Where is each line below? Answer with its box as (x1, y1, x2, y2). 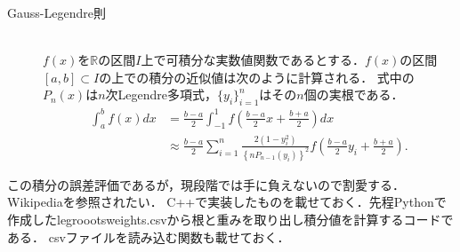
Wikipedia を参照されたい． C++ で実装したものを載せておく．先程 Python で (7, 193, 447, 211)
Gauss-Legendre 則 (7, 4, 106, 21)
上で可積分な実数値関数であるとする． (141, 51, 365, 69)
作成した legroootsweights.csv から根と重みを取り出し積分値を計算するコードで (7, 209, 454, 228)
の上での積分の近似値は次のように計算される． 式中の (99, 67, 415, 86)
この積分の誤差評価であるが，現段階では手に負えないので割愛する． (7, 175, 406, 193)
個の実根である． (303, 85, 404, 104)
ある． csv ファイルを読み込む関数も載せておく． (7, 227, 290, 246)
